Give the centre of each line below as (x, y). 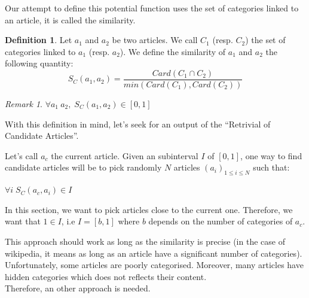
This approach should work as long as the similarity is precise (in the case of (145, 241)
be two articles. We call (155, 40)
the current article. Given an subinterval (125, 155)
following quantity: (39, 63)
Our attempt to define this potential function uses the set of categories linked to (152, 8)
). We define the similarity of (173, 51)
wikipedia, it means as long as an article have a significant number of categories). (154, 253)
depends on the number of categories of (221, 221)
